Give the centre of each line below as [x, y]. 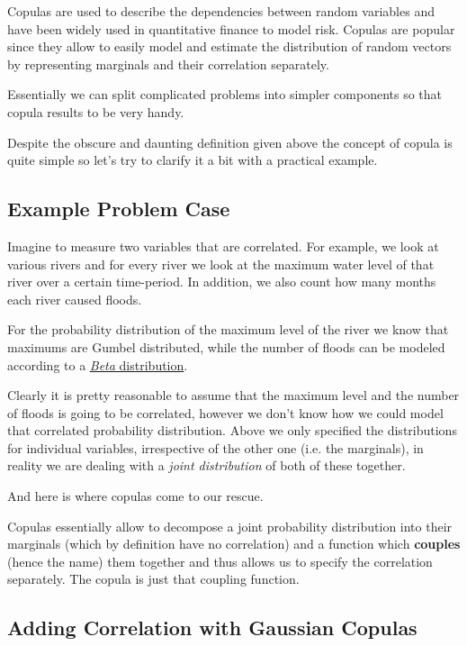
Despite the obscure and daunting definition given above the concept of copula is [230, 142]
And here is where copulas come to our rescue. [135, 496]
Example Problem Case [119, 209]
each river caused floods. [75, 299]
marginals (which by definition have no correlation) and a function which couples [234, 544]
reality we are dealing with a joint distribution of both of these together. [207, 465]
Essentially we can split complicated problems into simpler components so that [225, 94]
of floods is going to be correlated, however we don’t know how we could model [225, 412]
